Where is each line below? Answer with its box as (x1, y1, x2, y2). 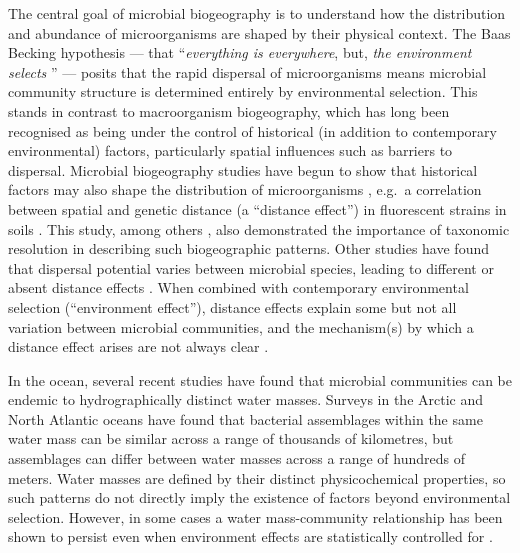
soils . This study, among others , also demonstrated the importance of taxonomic (8, 218, 510, 239)
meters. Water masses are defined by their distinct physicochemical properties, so (8, 467, 506, 488)
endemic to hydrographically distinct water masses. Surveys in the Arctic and (8, 389, 484, 410)
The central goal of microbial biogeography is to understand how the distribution (8, 3, 506, 23)
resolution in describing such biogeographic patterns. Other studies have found (8, 238, 489, 259)
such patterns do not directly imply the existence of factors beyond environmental (8, 487, 511, 508)
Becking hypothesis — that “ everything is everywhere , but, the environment (8, 42, 472, 63)
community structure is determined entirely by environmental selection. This (8, 81, 478, 102)
